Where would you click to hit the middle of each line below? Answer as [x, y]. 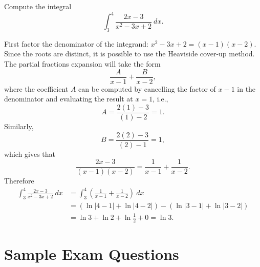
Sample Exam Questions [92, 253]
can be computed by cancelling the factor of [147, 88]
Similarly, [19, 126]
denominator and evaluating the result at [69, 99]
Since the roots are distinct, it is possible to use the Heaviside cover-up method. [129, 54]
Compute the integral [38, 6]
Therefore [19, 181]
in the [246, 88]
